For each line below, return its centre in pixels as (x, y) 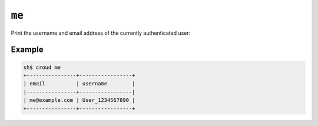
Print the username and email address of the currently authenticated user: (101, 33)
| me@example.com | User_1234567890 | (79, 100)
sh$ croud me (42, 67)
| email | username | (79, 84)
